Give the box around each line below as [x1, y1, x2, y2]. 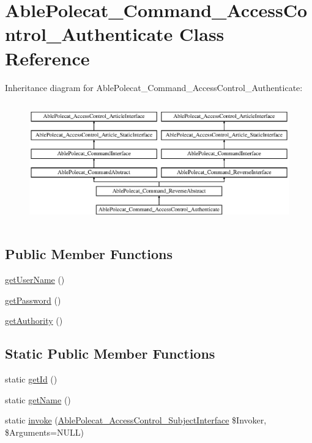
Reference [5, 45, 90, 70]
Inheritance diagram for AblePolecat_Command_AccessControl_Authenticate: [5, 81, 303, 93]
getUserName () [5, 273, 65, 286]
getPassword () [5, 293, 61, 306]
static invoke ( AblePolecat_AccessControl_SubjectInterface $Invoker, [5, 414, 267, 427]
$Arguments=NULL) [5, 425, 84, 438]
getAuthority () [5, 314, 63, 327]
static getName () [5, 393, 71, 406]
